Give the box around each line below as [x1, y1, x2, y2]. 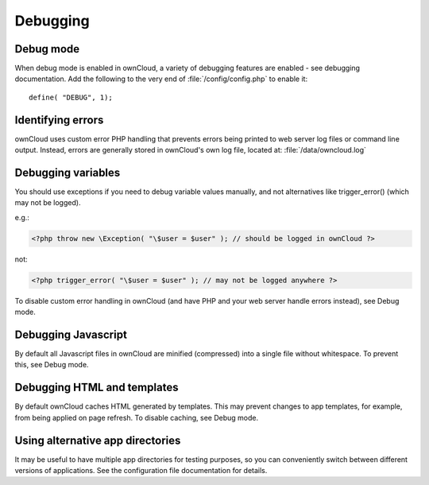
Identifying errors [14, 113, 104, 126]
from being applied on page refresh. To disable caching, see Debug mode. [14, 413, 259, 422]
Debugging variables [14, 165, 121, 179]
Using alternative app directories [14, 433, 181, 447]
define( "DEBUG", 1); [29, 92, 113, 102]
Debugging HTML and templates [14, 381, 179, 394]
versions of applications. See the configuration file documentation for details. [14, 466, 268, 475]
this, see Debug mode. [14, 360, 89, 370]
